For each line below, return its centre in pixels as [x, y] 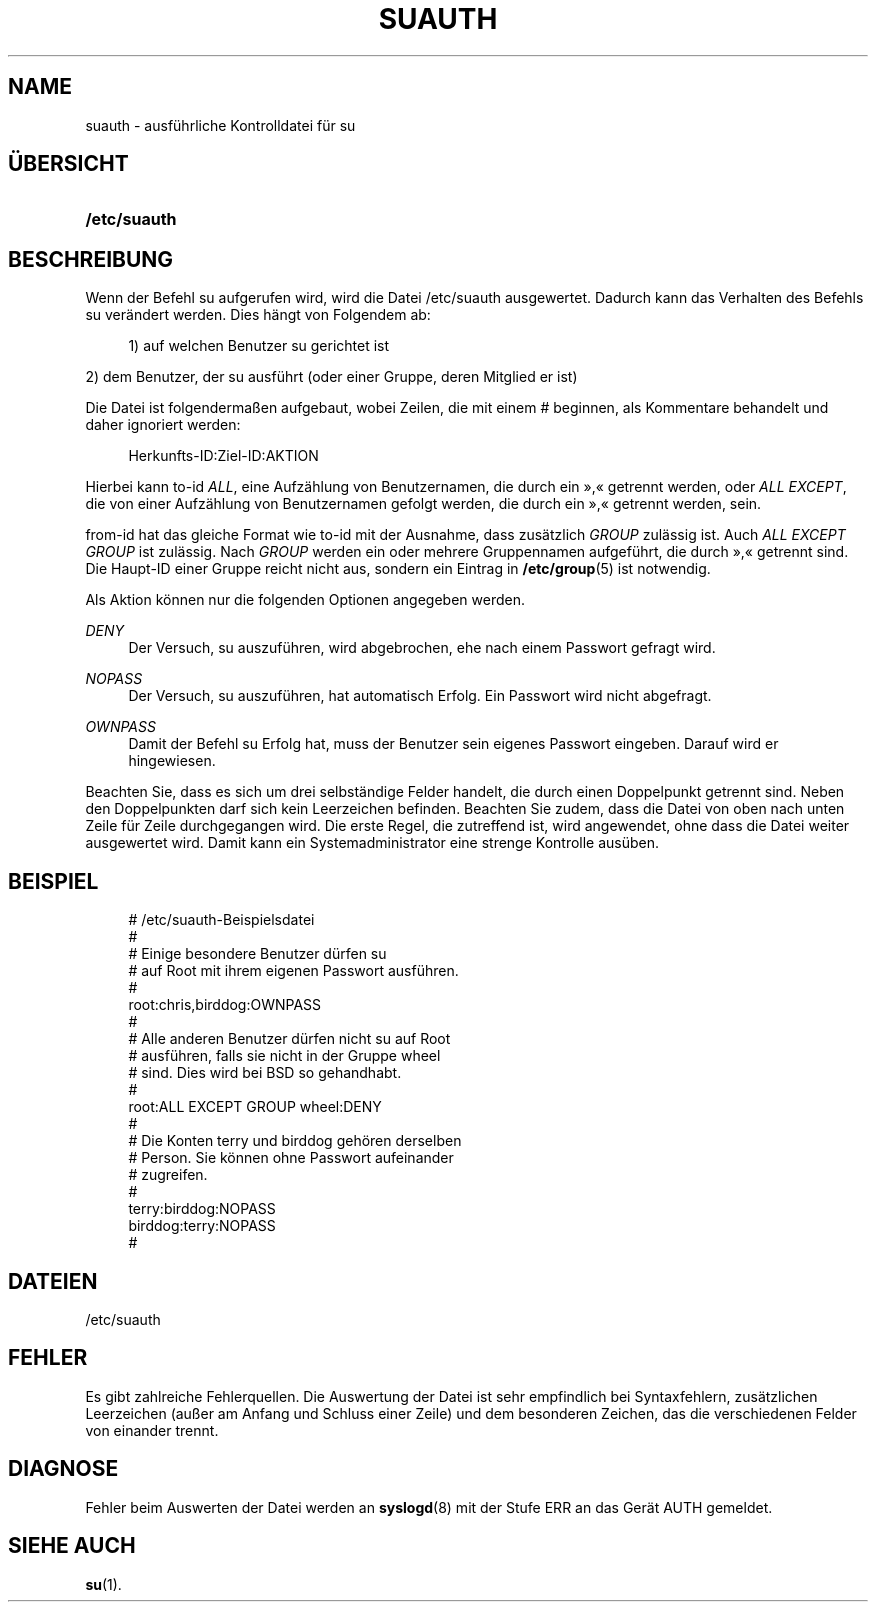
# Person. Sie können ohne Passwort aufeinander [291, 1158]
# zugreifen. [168, 1175]
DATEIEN [53, 1281]
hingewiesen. [172, 761]
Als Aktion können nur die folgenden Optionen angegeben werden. [305, 600]
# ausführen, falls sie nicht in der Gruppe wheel [284, 1056]
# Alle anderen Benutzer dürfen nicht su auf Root [289, 1039]
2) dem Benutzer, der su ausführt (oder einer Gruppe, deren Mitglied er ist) [331, 377]
